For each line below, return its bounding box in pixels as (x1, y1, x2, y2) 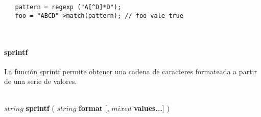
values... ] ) (133, 103, 170, 113)
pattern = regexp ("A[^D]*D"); (15, 4, 122, 11)
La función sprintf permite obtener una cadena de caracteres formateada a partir (4, 66, 257, 76)
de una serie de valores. (4, 76, 77, 86)
